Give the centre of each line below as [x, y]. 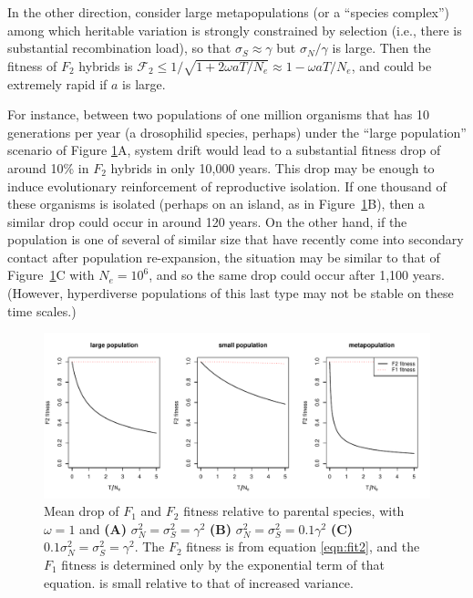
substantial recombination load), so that [119, 48]
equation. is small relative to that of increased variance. [199, 582]
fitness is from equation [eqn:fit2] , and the [303, 546]
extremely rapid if [57, 83]
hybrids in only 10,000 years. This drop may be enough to [272, 167]
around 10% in [48, 167]
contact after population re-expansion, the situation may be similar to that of [224, 257]
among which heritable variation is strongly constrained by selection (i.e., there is [235, 30]
